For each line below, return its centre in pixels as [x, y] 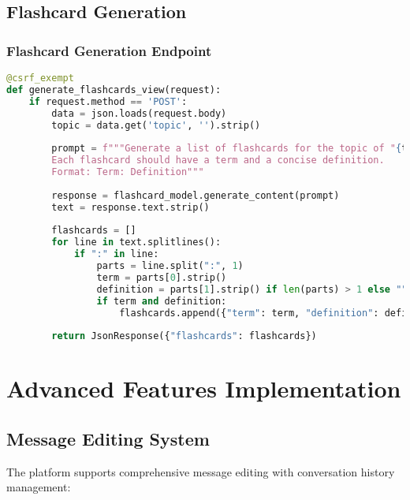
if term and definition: [162, 301]
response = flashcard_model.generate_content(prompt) [196, 195]
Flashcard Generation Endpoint [109, 50]
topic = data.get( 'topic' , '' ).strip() [156, 125]
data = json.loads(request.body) [139, 113]
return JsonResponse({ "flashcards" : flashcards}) [184, 336]
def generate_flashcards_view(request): [114, 90]
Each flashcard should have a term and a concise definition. [218, 160]
